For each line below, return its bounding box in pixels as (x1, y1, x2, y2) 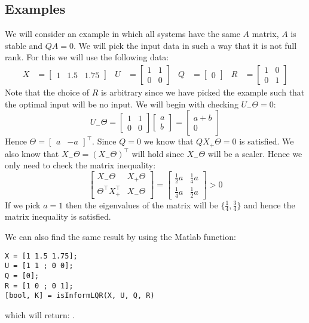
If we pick (5, 198, 41, 211)
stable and (5, 39, 43, 51)
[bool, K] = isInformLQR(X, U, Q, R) (5, 291, 155, 300)
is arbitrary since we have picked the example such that (101, 86, 305, 99)
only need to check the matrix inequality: (5, 159, 156, 171)
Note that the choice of (5, 86, 90, 99)
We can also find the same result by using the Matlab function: (5, 230, 236, 243)
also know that (5, 147, 59, 159)
